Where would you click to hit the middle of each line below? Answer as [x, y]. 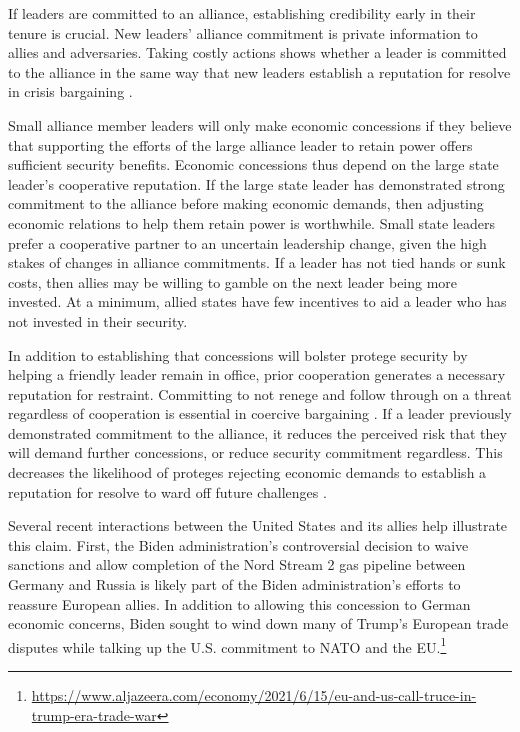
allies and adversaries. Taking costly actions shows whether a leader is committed [257, 52]
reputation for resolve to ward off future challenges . [167, 491]
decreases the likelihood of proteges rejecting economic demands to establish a [247, 472]
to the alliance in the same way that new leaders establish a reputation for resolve [259, 71]
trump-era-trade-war [94, 714]
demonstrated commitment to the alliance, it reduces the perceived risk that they [257, 432]
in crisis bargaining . [70, 91]
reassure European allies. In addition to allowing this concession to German [239, 603]
